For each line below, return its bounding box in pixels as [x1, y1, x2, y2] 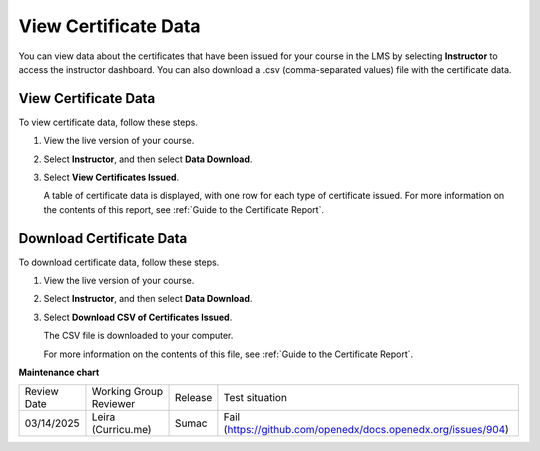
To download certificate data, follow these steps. [18, 256, 220, 268]
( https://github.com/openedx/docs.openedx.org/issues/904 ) [223, 423, 509, 437]
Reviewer [91, 397, 136, 411]
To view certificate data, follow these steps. [18, 116, 199, 128]
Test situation [223, 391, 287, 405]
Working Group [91, 385, 164, 399]
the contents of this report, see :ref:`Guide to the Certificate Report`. [43, 203, 325, 215]
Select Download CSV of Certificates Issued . [43, 311, 233, 323]
